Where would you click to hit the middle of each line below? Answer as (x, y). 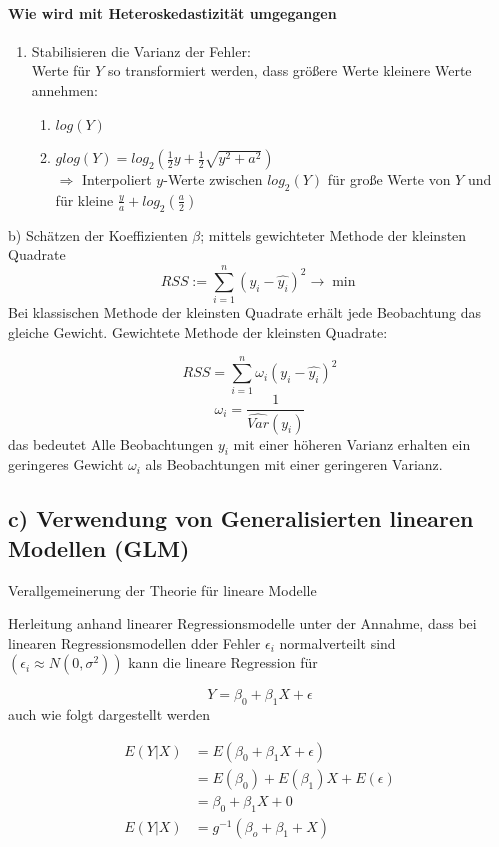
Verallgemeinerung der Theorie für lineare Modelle (162, 589)
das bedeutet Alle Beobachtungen (111, 443)
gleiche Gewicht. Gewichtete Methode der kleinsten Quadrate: (198, 331)
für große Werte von (389, 179)
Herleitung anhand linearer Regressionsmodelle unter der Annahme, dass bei (242, 623)
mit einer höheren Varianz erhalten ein (352, 443)
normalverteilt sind (337, 642)
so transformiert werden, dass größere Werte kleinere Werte (290, 70)
